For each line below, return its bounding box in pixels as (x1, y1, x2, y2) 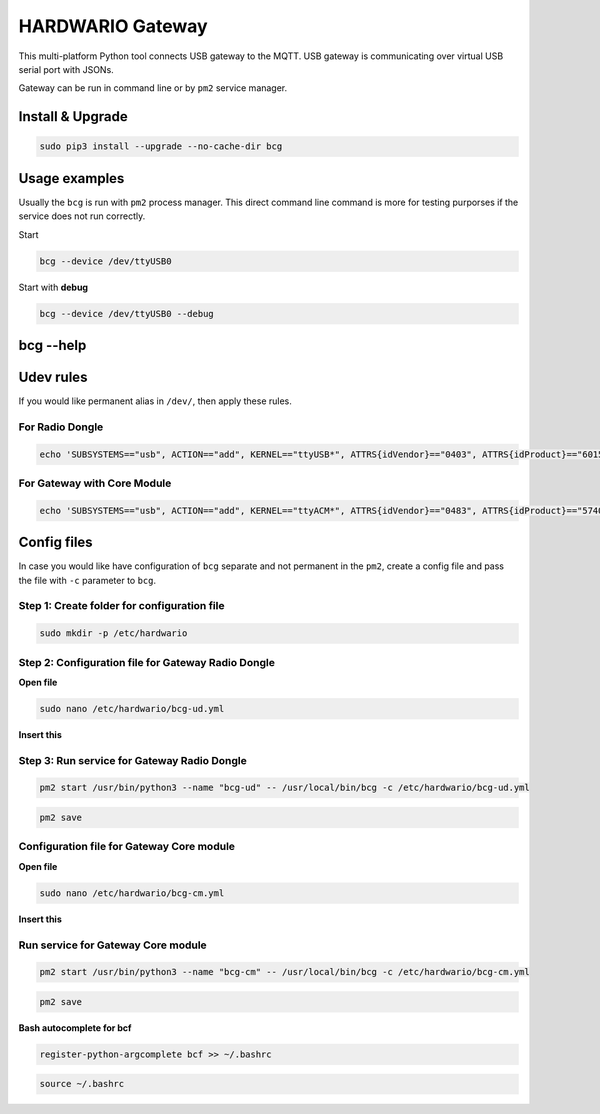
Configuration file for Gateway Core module (18, 840, 235, 854)
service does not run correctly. (18, 210, 146, 222)
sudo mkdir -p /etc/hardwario (39, 628, 188, 639)
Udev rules (18, 368, 88, 385)
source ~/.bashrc (39, 1078, 125, 1090)
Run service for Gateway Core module (18, 938, 207, 952)
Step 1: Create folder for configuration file (18, 599, 225, 613)
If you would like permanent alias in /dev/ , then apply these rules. (18, 395, 292, 407)
